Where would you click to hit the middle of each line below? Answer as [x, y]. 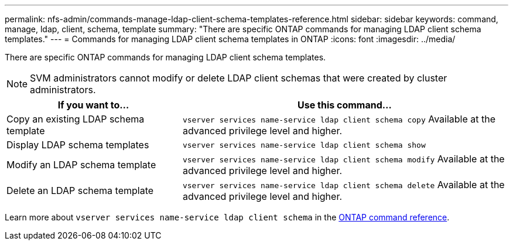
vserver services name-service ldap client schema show [304, 145]
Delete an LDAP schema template [80, 190]
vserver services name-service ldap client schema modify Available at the [343, 159]
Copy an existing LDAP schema [76, 119]
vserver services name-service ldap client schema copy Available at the [339, 119]
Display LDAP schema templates [78, 145]
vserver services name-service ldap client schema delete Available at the [343, 185]
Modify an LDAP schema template [81, 165]
